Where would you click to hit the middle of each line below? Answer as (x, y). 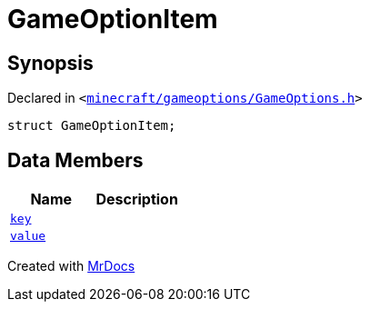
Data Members (75, 160)
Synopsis (50, 63)
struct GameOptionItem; (92, 126)
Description (137, 199)
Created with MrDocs (71, 266)
